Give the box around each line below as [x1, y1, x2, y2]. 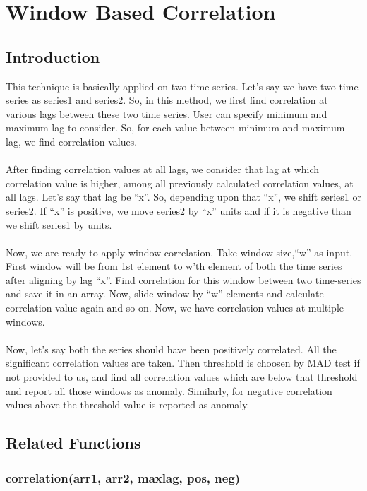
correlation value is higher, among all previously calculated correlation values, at [6, 175, 354, 190]
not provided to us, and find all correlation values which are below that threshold [6, 369, 358, 384]
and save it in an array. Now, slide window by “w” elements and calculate [6, 286, 324, 301]
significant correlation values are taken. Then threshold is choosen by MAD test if [6, 355, 360, 370]
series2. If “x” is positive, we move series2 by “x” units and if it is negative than [6, 203, 351, 218]
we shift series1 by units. [6, 217, 112, 232]
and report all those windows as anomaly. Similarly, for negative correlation [6, 383, 332, 398]
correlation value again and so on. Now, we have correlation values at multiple [6, 300, 344, 315]
